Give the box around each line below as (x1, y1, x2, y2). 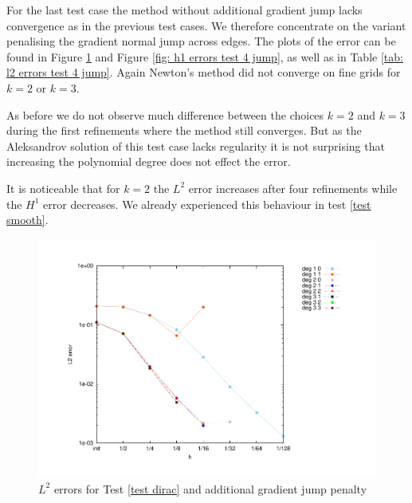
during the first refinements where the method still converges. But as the (6, 122, 362, 139)
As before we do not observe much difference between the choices (6, 106, 324, 123)
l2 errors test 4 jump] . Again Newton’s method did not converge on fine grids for (6, 64, 401, 81)
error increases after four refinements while (188, 179, 398, 196)
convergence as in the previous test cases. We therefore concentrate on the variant (6, 17, 406, 33)
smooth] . (6, 211, 49, 228)
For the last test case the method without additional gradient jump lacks (6, 2, 363, 18)
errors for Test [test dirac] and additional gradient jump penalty (53, 480, 367, 497)
